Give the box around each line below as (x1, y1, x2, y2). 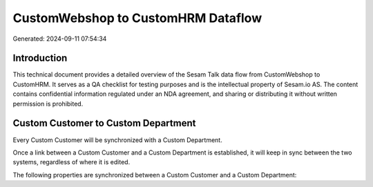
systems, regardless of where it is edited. (12, 158, 131, 166)
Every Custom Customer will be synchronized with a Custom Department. (12, 135, 222, 144)
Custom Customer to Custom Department (12, 117, 196, 129)
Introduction (12, 52, 68, 64)
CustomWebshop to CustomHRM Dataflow (12, 10, 262, 26)
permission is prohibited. (12, 99, 84, 108)
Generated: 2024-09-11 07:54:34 (12, 35, 107, 43)
